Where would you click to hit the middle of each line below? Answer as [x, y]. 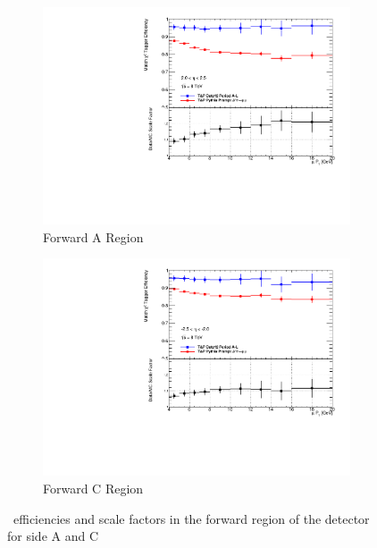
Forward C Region [93, 488]
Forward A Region [93, 236]
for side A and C [53, 536]
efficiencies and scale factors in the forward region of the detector [191, 518]
